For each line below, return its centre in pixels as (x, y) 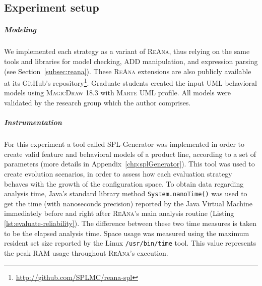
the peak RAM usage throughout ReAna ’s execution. (86, 252)
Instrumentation (33, 122)
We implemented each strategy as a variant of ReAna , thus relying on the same (127, 51)
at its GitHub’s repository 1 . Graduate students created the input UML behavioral (130, 82)
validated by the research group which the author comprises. (97, 102)
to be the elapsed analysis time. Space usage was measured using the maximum (127, 233)
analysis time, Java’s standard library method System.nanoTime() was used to (126, 193)
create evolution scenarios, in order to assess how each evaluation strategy (118, 173)
